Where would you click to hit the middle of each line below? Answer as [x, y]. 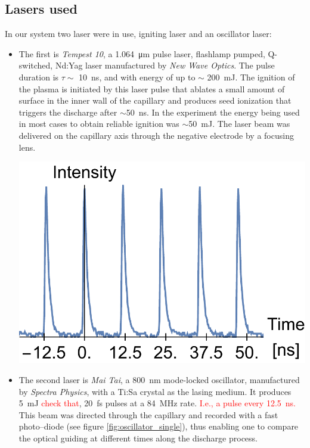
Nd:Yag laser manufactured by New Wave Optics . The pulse [165, 65]
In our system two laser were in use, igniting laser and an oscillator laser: [138, 34]
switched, [36, 65]
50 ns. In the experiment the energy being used [213, 112]
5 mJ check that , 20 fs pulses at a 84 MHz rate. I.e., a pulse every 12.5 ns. [157, 403]
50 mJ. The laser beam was [239, 124]
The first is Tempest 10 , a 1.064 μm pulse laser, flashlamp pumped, [142, 53]
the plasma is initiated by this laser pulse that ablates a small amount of [152, 88]
